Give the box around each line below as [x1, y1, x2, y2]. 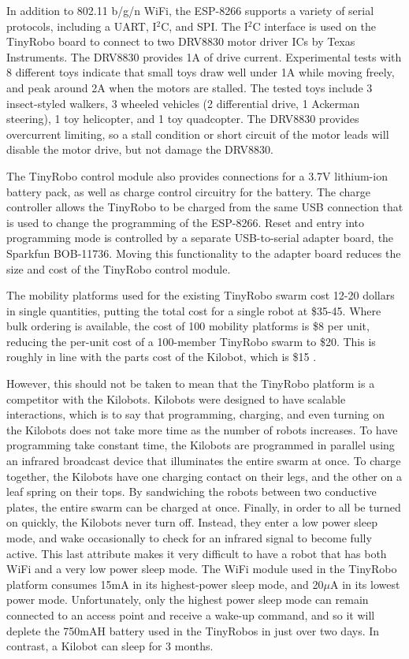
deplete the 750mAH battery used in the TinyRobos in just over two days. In [6, 622, 380, 639]
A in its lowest [330, 575, 400, 592]
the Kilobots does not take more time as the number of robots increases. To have [6, 421, 398, 437]
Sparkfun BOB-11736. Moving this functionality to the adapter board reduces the [6, 244, 401, 261]
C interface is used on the [252, 17, 377, 34]
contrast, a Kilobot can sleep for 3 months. [6, 638, 214, 654]
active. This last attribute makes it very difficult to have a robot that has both [6, 545, 387, 561]
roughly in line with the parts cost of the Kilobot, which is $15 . [6, 348, 317, 365]
